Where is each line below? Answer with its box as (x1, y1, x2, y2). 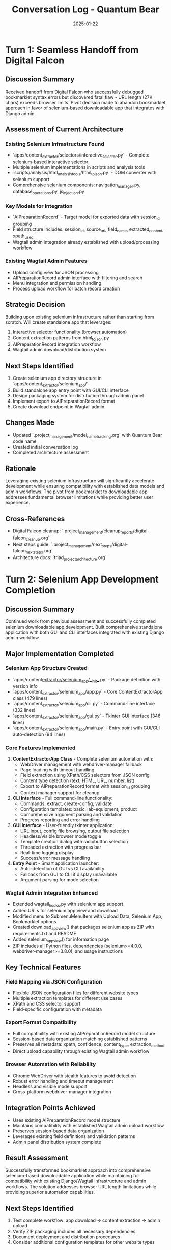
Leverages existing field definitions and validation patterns (12, 1133, 136, 1140)
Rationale (5, 464, 36, 473)
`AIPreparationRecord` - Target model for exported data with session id (12, 214, 160, 221)
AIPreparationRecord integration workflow (12, 341, 101, 347)
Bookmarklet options (12, 918, 56, 924)
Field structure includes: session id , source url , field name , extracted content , (12, 226, 164, 233)
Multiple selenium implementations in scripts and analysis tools (12, 164, 145, 170)
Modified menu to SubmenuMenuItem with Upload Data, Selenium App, (12, 913, 163, 919)
